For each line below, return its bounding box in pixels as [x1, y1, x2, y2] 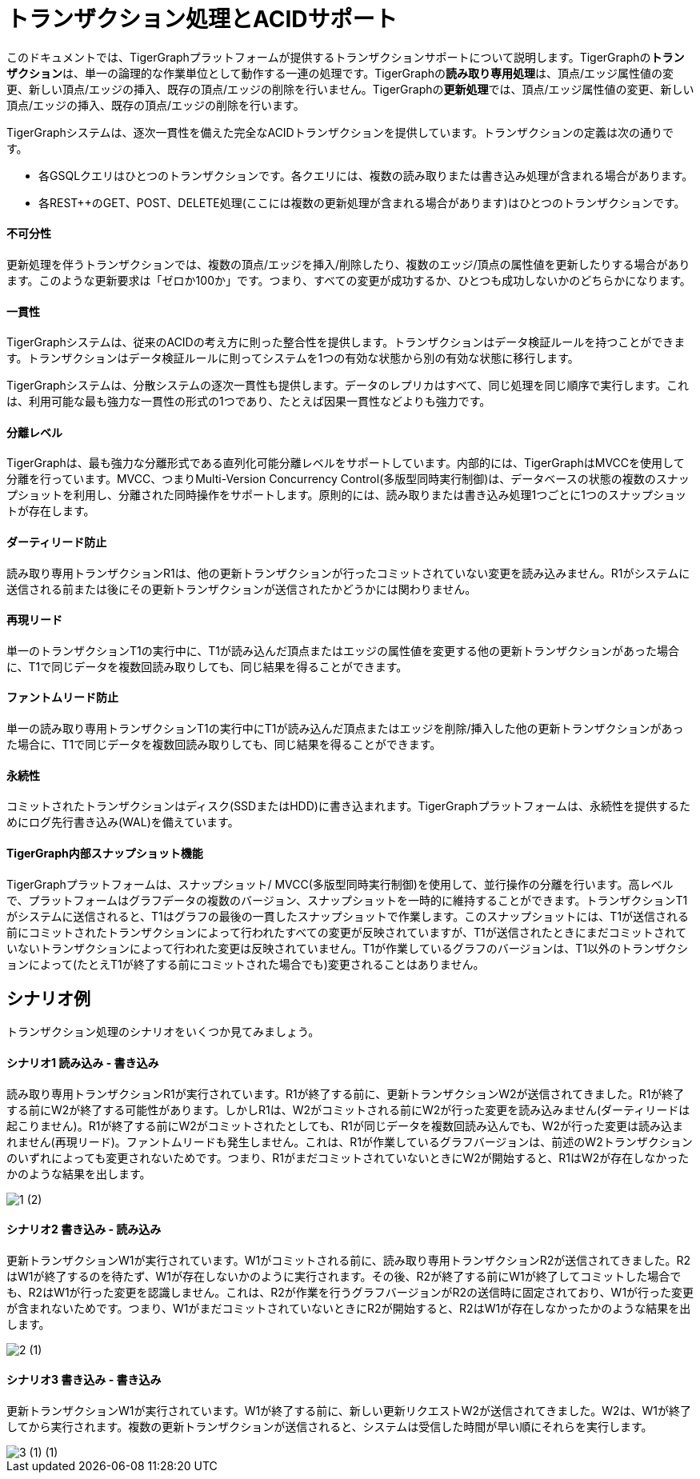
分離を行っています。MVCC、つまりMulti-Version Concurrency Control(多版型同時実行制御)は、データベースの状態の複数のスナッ [6, 472, 690, 486]
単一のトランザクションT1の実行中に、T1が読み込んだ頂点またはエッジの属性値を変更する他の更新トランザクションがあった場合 [6, 643, 680, 658]
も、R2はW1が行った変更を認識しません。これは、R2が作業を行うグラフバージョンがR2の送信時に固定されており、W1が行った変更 [6, 1285, 694, 1299]
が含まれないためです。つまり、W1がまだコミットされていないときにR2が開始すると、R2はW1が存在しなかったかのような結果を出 [6, 1301, 691, 1315]
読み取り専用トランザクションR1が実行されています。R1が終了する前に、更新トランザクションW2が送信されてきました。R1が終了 [6, 1086, 685, 1101]
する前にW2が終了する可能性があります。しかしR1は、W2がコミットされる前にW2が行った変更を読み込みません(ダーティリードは [6, 1102, 690, 1117]
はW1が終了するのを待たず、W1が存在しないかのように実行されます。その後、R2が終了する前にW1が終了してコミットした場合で [6, 1269, 682, 1283]
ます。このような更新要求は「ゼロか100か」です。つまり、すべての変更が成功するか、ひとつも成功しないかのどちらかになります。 [6, 273, 691, 287]
